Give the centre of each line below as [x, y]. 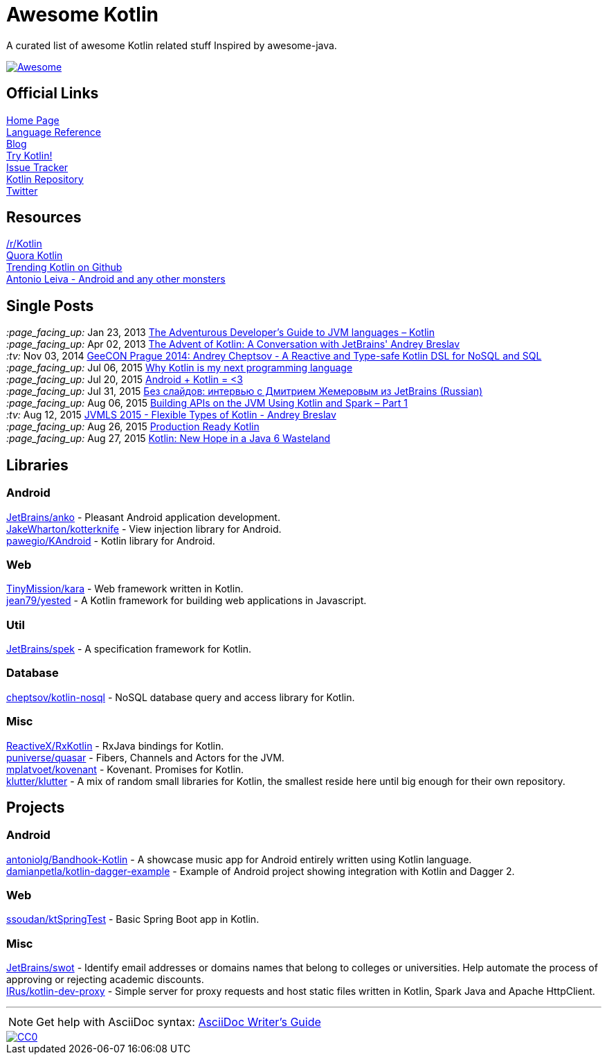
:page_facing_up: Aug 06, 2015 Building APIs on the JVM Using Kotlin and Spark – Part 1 [207, 403]
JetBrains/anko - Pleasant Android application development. [143, 517]
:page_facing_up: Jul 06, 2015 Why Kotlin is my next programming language [180, 368]
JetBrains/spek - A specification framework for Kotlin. [129, 649]
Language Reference [54, 132]
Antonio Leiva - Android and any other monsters [116, 279]
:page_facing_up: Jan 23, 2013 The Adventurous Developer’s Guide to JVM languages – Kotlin [220, 333]
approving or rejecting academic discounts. [105, 980]
